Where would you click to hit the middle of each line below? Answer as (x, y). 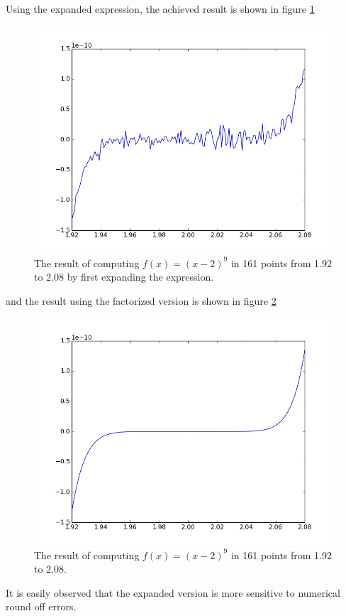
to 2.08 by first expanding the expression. (124, 277)
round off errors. (41, 606)
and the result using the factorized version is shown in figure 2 (141, 300)
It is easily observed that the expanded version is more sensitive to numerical (173, 592)
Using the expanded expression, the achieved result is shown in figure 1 (160, 9)
